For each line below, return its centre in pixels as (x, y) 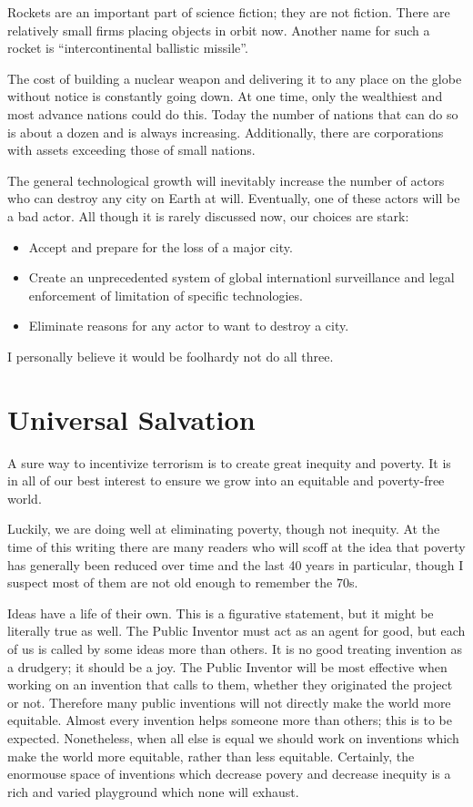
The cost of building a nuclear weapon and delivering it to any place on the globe (235, 78)
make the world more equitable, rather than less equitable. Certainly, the (211, 756)
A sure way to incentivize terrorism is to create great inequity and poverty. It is (229, 462)
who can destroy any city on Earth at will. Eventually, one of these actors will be (234, 198)
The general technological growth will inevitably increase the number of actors (226, 180)
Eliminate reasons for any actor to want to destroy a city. (189, 326)
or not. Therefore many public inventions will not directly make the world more (229, 702)
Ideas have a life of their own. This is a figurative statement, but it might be (221, 613)
